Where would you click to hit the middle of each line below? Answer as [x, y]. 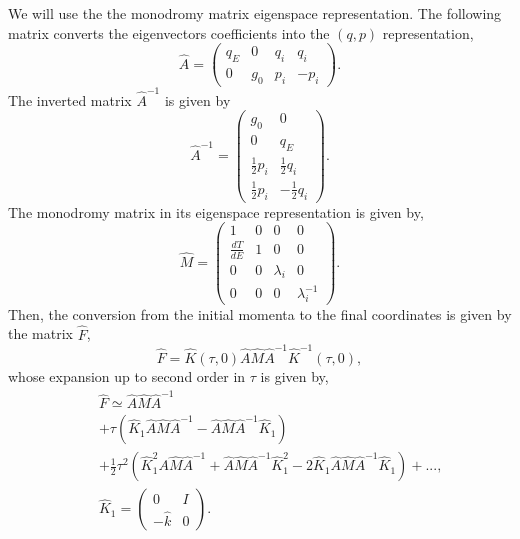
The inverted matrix [70, 99]
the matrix [40, 333]
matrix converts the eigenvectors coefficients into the [169, 32]
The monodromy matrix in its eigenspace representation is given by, [216, 211]
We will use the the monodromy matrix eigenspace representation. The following [255, 13]
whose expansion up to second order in [127, 375]
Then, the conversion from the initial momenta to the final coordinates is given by [260, 313]
